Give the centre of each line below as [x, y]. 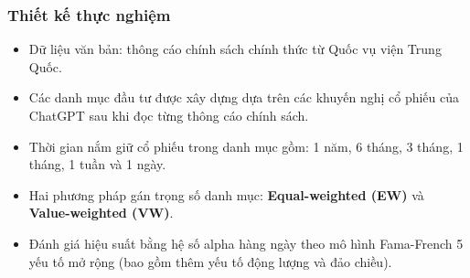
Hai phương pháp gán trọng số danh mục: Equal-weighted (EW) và [226, 194]
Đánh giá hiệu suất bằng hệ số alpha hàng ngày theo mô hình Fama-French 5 [246, 243]
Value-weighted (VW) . [101, 213]
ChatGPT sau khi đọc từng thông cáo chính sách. [169, 115]
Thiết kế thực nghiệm [89, 14]
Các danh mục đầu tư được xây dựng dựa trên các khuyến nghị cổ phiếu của [244, 97]
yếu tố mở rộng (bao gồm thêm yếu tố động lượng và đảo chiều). [210, 261]
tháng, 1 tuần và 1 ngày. [97, 164]
